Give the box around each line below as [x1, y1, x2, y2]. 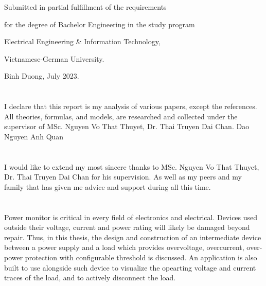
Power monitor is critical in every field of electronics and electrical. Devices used [4, 211, 258, 222]
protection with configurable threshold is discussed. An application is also [25, 252, 257, 263]
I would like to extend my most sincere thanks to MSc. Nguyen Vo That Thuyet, [4, 161, 259, 172]
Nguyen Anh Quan [4, 131, 64, 141]
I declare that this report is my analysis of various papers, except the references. [4, 101, 257, 112]
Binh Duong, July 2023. [4, 70, 79, 81]
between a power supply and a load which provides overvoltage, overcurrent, [4, 242, 244, 253]
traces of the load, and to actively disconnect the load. [4, 272, 176, 283]
